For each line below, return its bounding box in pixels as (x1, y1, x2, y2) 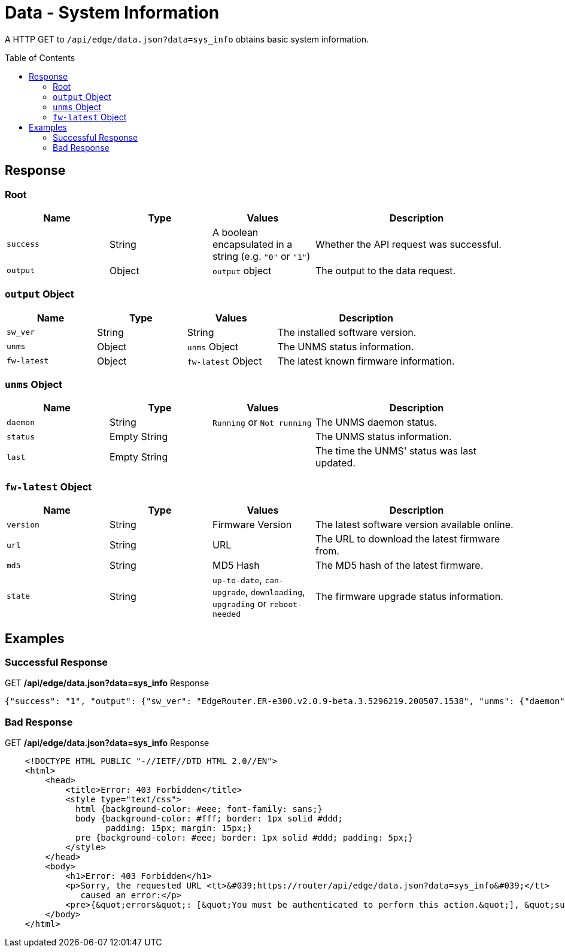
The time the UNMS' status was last (315, 445, 477, 457)
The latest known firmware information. (277, 354, 455, 367)
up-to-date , (212, 574, 262, 586)
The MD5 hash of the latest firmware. (315, 559, 484, 572)
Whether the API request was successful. (315, 238, 502, 250)
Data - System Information (5, 2, 220, 23)
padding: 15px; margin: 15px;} (105, 823, 253, 833)
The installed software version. (277, 326, 417, 338)
